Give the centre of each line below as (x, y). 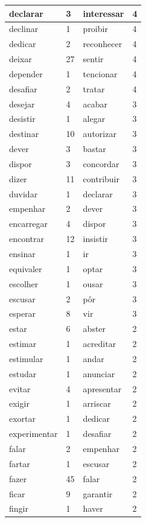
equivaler (26, 268)
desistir (22, 119)
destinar (24, 134)
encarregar (28, 224)
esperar (23, 314)
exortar (23, 419)
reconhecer (103, 44)
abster (94, 329)
